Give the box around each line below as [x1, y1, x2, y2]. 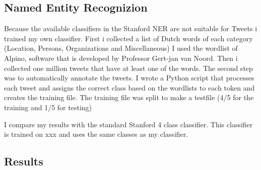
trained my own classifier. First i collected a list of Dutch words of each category [4, 33, 253, 43]
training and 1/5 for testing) [4, 102, 92, 112]
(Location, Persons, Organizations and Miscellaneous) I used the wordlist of [4, 43, 238, 53]
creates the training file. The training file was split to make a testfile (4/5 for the [4, 92, 254, 103]
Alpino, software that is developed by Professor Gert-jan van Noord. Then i [4, 52, 238, 63]
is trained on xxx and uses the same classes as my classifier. [4, 129, 188, 139]
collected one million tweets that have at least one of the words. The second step [4, 62, 253, 73]
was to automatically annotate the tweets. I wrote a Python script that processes [4, 72, 254, 83]
